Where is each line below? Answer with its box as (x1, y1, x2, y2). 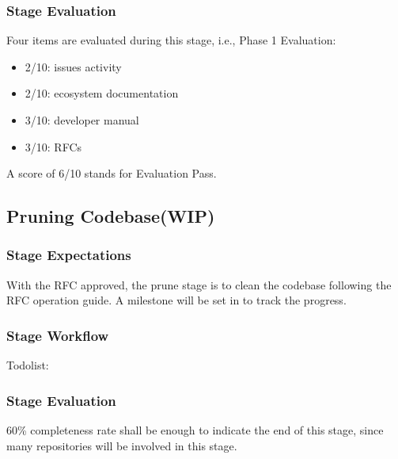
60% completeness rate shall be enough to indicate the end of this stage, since (6, 422, 384, 438)
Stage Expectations (6, 245, 131, 265)
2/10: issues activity (25, 58, 122, 75)
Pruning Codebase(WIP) (6, 204, 215, 228)
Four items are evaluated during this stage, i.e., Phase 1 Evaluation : (6, 32, 336, 48)
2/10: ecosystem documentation (25, 85, 179, 101)
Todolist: (6, 357, 49, 373)
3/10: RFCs (25, 138, 82, 155)
